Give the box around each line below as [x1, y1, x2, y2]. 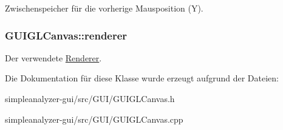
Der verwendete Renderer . [5, 51, 102, 64]
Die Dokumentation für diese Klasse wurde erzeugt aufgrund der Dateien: [5, 72, 279, 84]
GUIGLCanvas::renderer [5, 27, 128, 43]
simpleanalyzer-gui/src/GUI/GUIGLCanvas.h [5, 92, 175, 104]
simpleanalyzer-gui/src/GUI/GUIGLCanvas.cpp [5, 112, 183, 125]
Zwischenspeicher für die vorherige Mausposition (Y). [5, 2, 203, 14]
